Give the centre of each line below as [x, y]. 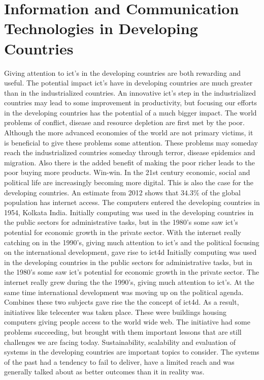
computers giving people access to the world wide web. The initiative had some [127, 322]
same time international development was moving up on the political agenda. [124, 292]
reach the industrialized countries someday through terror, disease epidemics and [130, 152]
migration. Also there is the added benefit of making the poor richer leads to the [129, 162]
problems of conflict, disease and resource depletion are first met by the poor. [124, 122]
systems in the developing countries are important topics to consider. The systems [132, 352]
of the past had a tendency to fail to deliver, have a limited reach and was [119, 361]
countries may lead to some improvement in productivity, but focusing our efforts [130, 103]
